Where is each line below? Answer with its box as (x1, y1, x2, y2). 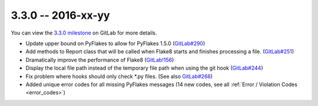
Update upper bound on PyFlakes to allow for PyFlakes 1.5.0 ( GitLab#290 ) (25, 40, 206, 47)
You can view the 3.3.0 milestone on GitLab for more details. (11, 29, 157, 36)
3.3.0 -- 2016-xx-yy (11, 9, 110, 22)
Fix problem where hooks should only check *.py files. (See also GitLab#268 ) (25, 73, 213, 80)
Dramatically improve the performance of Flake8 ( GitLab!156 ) (25, 56, 174, 63)
